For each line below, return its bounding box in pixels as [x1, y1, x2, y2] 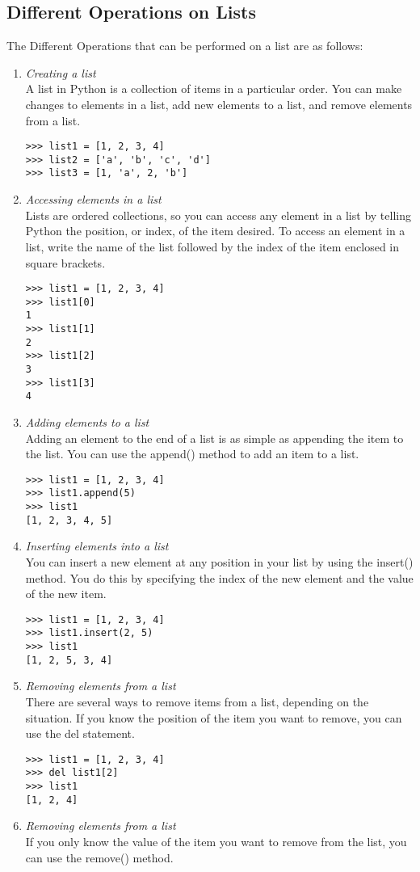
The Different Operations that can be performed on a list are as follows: [6, 37, 363, 54]
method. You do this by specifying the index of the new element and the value [25, 569, 414, 586]
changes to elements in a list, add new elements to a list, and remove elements [25, 95, 413, 112]
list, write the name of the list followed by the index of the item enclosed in [25, 238, 400, 255]
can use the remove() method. [25, 849, 174, 866]
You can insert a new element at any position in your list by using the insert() [25, 554, 414, 571]
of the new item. [25, 585, 107, 602]
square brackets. [25, 254, 106, 271]
